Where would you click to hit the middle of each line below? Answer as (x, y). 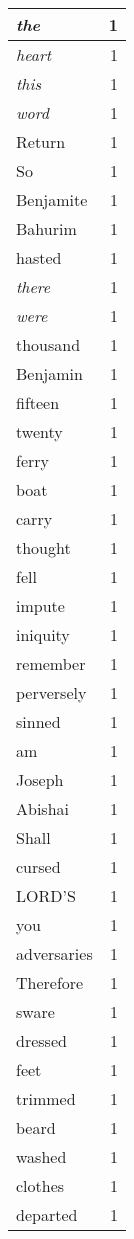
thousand (48, 344)
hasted (39, 257)
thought (43, 547)
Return (41, 141)
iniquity (43, 634)
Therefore (50, 982)
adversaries (54, 953)
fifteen (38, 402)
